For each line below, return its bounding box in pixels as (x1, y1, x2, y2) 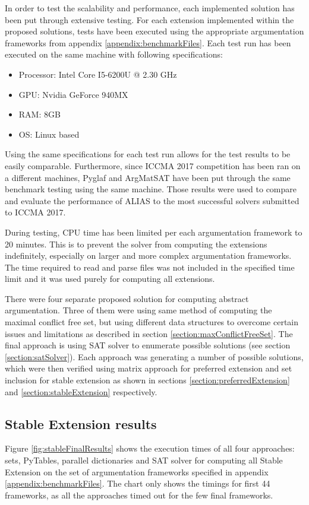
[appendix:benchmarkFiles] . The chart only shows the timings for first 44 (5, 477, 270, 490)
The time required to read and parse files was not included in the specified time (5, 261, 295, 273)
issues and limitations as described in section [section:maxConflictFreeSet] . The (5, 327, 293, 339)
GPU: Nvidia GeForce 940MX (18, 88, 128, 100)
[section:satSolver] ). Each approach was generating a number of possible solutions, (5, 350, 304, 363)
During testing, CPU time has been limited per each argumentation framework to (5, 225, 302, 238)
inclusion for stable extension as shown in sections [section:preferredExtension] (5, 374, 290, 386)
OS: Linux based (18, 128, 80, 140)
